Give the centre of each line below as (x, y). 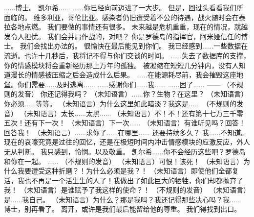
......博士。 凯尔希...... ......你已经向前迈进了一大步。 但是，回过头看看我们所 (124, 7)
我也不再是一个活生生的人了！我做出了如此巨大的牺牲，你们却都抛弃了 (130, 180)
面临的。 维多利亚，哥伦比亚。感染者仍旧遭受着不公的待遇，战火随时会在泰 (125, 17)
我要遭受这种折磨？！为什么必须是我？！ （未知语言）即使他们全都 (125, 171)
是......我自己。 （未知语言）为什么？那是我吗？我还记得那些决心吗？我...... (123, 199)
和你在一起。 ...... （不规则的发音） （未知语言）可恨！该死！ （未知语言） (124, 161)
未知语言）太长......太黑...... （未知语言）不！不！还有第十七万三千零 (135, 113)
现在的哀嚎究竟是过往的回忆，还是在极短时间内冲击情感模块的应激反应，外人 (127, 142)
